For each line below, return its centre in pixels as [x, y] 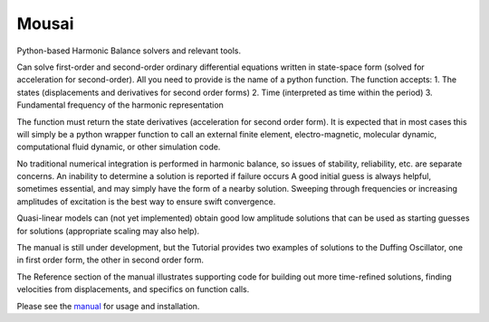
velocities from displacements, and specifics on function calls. [133, 289]
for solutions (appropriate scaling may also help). [108, 231]
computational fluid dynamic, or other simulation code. [119, 147]
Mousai [45, 24]
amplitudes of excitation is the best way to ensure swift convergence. [146, 201]
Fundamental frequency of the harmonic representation [120, 105]
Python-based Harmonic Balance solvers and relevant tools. [129, 51]
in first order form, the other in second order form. [110, 260]
